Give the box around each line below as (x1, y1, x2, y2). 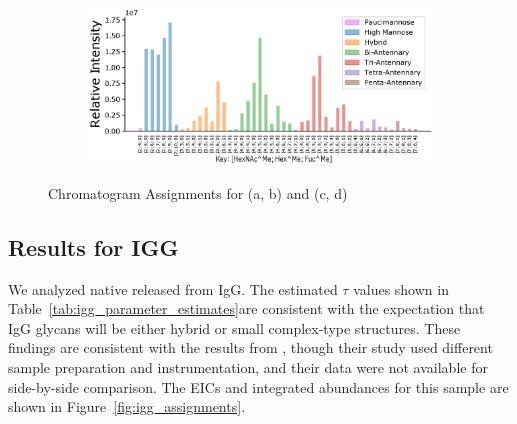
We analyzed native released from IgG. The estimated (8, 278, 338, 299)
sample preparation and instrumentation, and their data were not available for (8, 356, 488, 377)
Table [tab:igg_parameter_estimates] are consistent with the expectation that (8, 298, 485, 319)
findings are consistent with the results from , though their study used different (8, 337, 493, 358)
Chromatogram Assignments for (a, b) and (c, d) (48, 182, 348, 203)
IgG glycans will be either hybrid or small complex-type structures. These (8, 317, 461, 338)
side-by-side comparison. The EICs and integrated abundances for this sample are (8, 376, 509, 397)
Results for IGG (8, 231, 179, 262)
